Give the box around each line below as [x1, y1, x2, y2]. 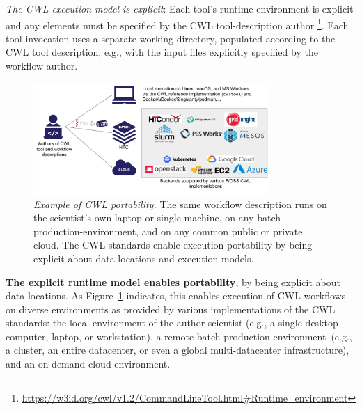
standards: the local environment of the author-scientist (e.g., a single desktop [6, 315, 338, 330]
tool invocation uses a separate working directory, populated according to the [6, 31, 336, 45]
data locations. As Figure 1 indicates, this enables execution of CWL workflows [6, 288, 346, 303]
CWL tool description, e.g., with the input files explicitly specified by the [6, 45, 318, 59]
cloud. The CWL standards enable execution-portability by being [33, 237, 313, 252]
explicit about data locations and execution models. [33, 251, 254, 265]
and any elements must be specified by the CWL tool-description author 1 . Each [6, 15, 349, 32]
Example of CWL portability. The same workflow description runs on [33, 196, 327, 211]
